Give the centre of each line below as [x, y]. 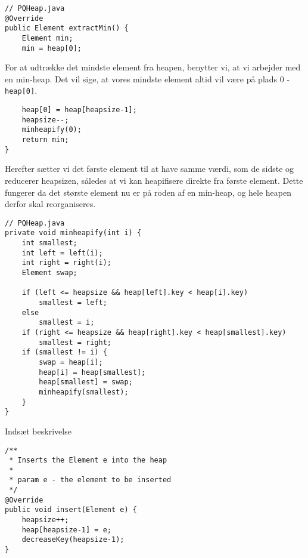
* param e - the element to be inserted [90, 480]
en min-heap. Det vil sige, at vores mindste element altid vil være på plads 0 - [147, 78]
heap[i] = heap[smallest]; [92, 372]
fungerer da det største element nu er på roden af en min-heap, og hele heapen [148, 192]
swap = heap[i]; [71, 362]
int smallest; [49, 243]
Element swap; [49, 273]
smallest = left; [73, 303]
